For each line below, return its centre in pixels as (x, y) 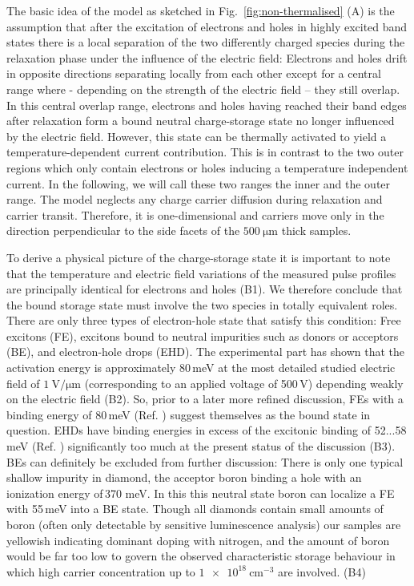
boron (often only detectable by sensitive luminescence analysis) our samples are (204, 524)
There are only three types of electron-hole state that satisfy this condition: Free (204, 320)
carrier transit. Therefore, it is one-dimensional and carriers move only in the (195, 214)
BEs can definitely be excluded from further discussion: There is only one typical (205, 461)
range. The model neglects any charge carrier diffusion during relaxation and (195, 199)
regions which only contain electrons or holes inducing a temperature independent (207, 167)
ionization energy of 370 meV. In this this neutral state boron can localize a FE (201, 493)
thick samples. (316, 230)
